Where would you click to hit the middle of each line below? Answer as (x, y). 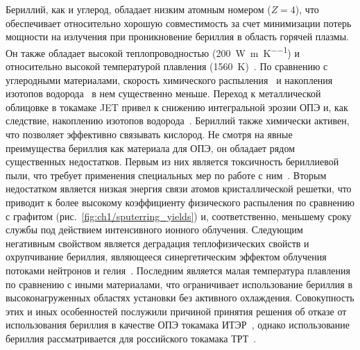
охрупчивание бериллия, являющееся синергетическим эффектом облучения (166, 257)
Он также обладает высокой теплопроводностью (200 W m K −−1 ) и (153, 51)
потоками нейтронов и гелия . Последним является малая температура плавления (178, 270)
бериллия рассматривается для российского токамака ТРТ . (131, 338)
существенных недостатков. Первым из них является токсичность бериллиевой (172, 161)
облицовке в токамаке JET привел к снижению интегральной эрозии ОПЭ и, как (177, 107)
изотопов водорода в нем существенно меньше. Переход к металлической (163, 93)
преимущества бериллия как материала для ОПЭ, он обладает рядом (150, 148)
